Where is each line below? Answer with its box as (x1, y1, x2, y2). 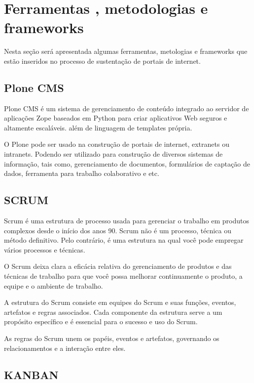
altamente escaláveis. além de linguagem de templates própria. (4, 122, 192, 132)
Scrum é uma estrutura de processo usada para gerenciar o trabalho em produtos (4, 215, 249, 226)
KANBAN (4, 367, 59, 382)
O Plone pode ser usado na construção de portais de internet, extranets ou (4, 139, 229, 149)
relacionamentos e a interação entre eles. (4, 342, 126, 353)
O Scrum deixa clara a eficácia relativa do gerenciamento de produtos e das (4, 261, 232, 271)
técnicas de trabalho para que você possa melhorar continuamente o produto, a (4, 271, 243, 281)
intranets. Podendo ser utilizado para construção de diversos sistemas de (4, 149, 223, 159)
